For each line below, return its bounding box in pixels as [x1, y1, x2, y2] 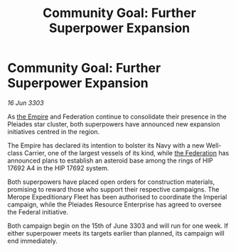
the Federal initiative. [7, 207, 69, 216]
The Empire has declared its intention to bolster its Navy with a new [7, 141, 205, 150]
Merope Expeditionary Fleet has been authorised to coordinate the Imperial [7, 192, 227, 201]
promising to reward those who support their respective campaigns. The [7, 185, 220, 193]
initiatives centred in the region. [7, 127, 100, 136]
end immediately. [7, 236, 58, 245]
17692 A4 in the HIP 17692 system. [7, 163, 109, 172]
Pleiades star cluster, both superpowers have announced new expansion [7, 119, 220, 128]
